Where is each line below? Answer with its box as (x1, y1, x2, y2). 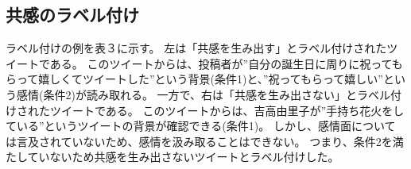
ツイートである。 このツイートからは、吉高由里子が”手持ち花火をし (49, 102, 405, 118)
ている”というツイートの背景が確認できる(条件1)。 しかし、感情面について (6, 117, 396, 134)
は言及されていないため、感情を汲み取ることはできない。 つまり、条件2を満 (6, 133, 404, 149)
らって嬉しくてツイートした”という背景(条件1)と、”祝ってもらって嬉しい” (6, 71, 383, 87)
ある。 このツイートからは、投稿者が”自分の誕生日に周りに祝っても (49, 55, 403, 71)
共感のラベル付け (6, 2, 139, 27)
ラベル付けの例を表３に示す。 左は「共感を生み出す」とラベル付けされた (6, 40, 387, 56)
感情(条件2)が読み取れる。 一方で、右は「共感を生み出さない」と (16, 86, 357, 102)
